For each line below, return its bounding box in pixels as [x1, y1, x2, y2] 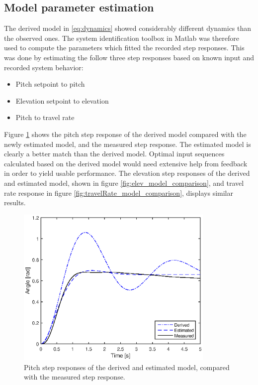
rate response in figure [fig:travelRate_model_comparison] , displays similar [4, 187, 233, 198]
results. [4, 197, 26, 208]
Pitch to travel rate [15, 112, 75, 123]
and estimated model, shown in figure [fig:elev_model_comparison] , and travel [4, 177, 244, 188]
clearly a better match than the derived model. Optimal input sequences [4, 148, 225, 159]
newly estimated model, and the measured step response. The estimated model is [4, 138, 251, 149]
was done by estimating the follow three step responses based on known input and [4, 52, 255, 62]
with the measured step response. [24, 372, 125, 382]
